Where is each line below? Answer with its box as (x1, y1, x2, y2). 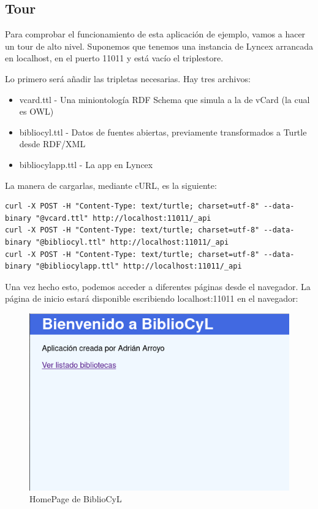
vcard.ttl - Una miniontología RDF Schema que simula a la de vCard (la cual (19, 93, 310, 105)
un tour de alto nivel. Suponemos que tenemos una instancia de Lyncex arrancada (5, 39, 314, 52)
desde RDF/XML (19, 137, 86, 150)
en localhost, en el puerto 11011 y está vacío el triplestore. (5, 52, 224, 64)
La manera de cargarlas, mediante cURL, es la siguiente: (5, 178, 217, 191)
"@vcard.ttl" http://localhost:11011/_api (36, 213, 211, 223)
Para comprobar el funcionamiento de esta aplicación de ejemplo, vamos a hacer (5, 28, 306, 40)
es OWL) (19, 105, 54, 118)
